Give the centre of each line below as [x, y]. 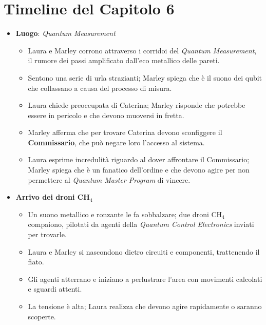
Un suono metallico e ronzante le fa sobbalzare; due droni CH [125, 214]
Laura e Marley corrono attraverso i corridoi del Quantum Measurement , [142, 50]
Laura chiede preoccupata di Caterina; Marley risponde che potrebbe [137, 105]
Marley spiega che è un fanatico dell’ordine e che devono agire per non [139, 170]
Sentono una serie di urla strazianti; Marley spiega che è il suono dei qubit [145, 77]
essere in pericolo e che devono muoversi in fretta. [106, 115]
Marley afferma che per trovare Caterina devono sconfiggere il [125, 132]
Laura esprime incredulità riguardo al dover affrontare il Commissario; [139, 159]
